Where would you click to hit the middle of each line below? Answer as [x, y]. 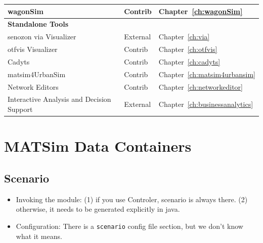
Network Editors [33, 86]
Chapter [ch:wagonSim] [201, 11]
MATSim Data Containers [98, 146]
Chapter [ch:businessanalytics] [206, 104]
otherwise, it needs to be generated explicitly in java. [98, 209]
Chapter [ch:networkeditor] [201, 86]
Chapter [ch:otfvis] [188, 49]
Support [20, 109]
